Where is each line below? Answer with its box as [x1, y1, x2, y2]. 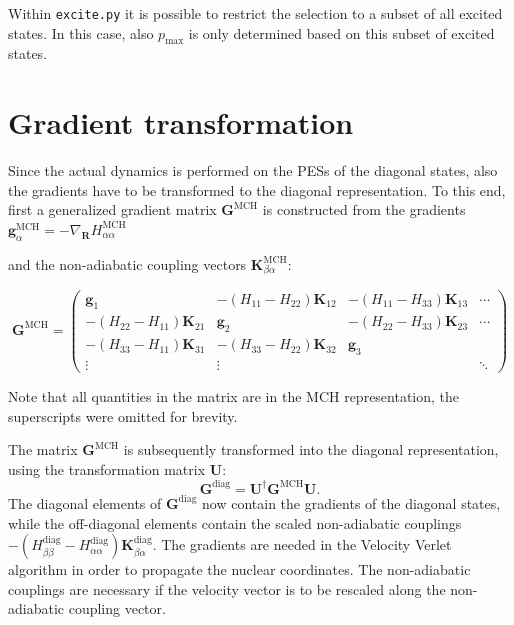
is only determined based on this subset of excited [188, 22, 495, 43]
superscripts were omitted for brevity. [8, 405, 238, 426]
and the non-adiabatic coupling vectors [8, 253, 247, 274]
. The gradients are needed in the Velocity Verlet [152, 534, 452, 555]
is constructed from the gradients [262, 199, 466, 220]
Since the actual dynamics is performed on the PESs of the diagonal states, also [8, 160, 498, 181]
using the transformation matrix [8, 458, 206, 479]
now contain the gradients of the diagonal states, [202, 492, 501, 513]
